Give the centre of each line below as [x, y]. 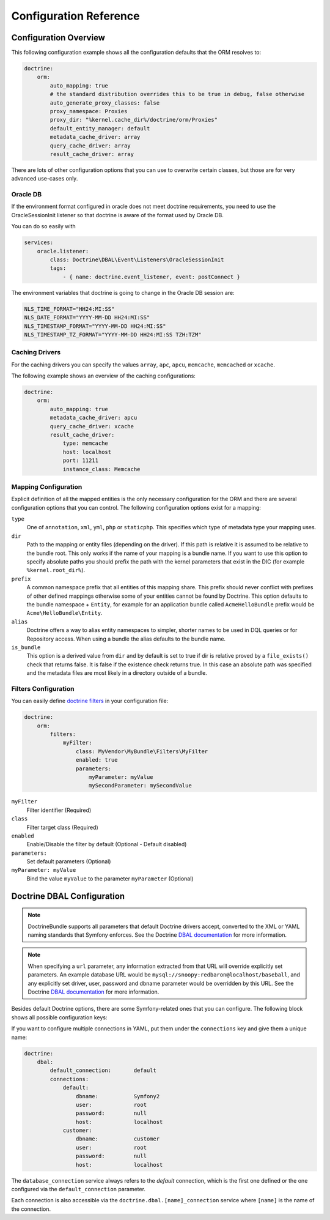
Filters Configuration [43, 688]
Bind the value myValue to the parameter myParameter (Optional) [110, 879]
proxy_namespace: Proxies [89, 111]
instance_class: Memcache [101, 469]
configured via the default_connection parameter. [79, 1189]
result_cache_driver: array [92, 154]
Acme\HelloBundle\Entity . [64, 613]
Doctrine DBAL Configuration [68, 896]
